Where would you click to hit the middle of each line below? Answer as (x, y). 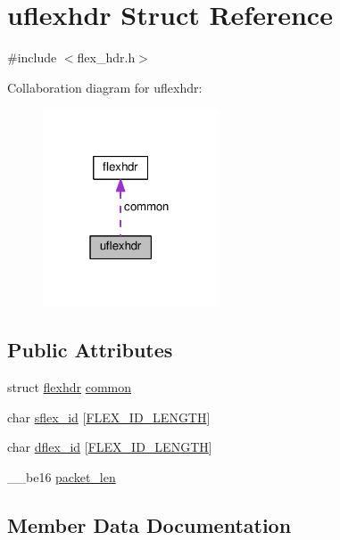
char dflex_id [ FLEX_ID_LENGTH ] (110, 447)
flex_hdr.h (106, 57)
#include (32, 57)
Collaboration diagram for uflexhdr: (105, 87)
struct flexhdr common (70, 387)
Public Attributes (90, 350)
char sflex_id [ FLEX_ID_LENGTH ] (109, 417)
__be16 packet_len (62, 477)
